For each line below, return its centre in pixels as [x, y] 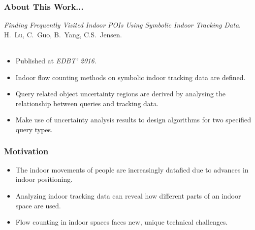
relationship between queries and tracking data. [87, 103]
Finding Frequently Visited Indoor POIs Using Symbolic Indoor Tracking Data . [122, 25]
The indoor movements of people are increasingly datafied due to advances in [132, 169]
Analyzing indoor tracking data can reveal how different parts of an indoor [128, 195]
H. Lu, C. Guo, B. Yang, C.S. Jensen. [63, 34]
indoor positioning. [44, 179]
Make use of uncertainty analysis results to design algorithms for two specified [133, 120]
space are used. [38, 205]
